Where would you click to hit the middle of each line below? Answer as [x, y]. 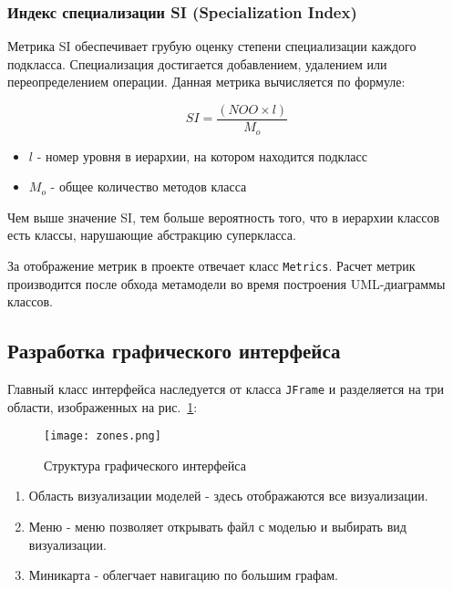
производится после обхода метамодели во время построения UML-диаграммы [226, 283]
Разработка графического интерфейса [174, 351]
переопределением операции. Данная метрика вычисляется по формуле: [206, 82]
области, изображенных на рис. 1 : [103, 406]
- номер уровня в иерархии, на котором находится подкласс [202, 155]
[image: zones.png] [103, 436]
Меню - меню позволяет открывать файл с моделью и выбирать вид [217, 527]
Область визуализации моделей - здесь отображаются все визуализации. [228, 496]
